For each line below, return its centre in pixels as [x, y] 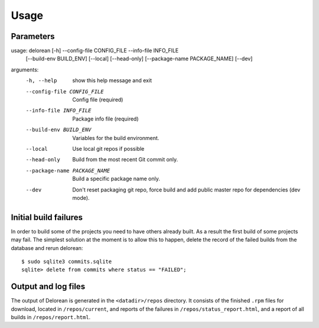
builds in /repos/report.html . [51, 317]
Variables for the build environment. [116, 138]
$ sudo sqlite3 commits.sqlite [67, 262]
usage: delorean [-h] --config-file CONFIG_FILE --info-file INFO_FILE [95, 51]
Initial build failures [47, 217]
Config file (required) [98, 100]
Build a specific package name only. [116, 179]
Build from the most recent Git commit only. [125, 160]
